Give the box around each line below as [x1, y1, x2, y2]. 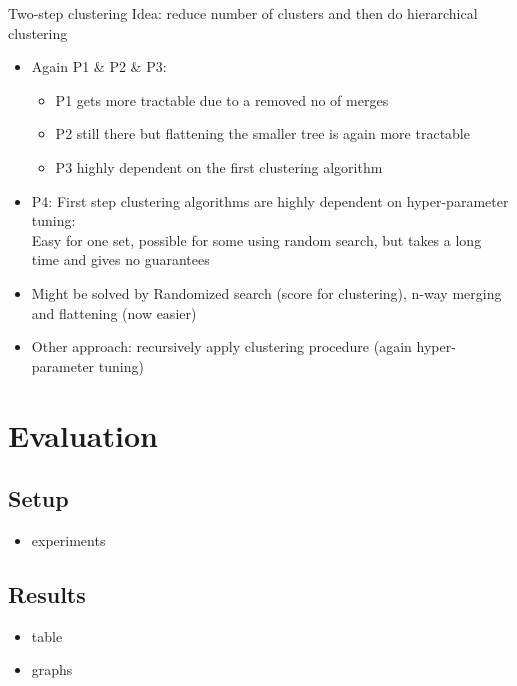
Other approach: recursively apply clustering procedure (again [31, 336, 412, 357]
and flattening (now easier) [31, 302, 197, 323]
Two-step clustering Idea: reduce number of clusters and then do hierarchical [8, 3, 478, 23]
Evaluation [8, 414, 158, 455]
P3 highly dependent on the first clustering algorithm [55, 156, 383, 177]
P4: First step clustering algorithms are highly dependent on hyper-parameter [31, 190, 509, 211]
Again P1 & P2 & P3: [31, 56, 167, 77]
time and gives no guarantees [31, 249, 210, 270]
